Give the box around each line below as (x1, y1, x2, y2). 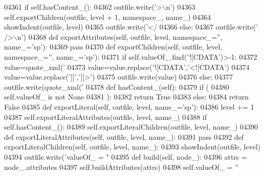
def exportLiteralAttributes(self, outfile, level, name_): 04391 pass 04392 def (4, 131, 244, 142)
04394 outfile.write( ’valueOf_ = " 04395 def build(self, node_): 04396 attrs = (4, 151, 247, 162)
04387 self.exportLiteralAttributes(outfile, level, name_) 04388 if (4, 111, 207, 122)
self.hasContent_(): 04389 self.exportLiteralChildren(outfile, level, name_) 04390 (4, 121, 258, 132)
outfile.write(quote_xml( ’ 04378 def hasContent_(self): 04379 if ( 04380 (4, 81, 229, 92)
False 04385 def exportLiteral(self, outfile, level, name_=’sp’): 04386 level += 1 (4, 101, 254, 112)
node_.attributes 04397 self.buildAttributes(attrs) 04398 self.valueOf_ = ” (4, 161, 238, 172)
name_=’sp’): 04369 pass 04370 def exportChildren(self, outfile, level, (4, 41, 223, 52)
